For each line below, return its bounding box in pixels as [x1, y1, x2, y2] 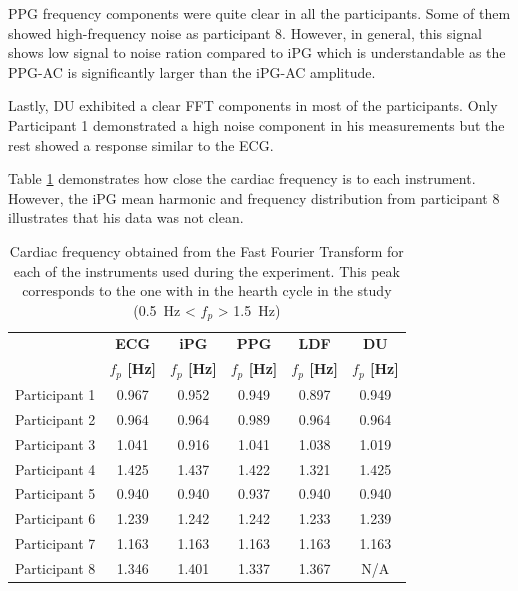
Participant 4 [15, 458, 96, 479]
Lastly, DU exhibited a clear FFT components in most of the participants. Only [8, 95, 498, 116]
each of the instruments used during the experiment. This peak [13, 260, 400, 281]
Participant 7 [15, 533, 96, 554]
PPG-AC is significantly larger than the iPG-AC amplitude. [8, 61, 376, 82]
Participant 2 [15, 408, 96, 429]
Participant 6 [15, 508, 96, 529]
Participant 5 [15, 483, 96, 504]
